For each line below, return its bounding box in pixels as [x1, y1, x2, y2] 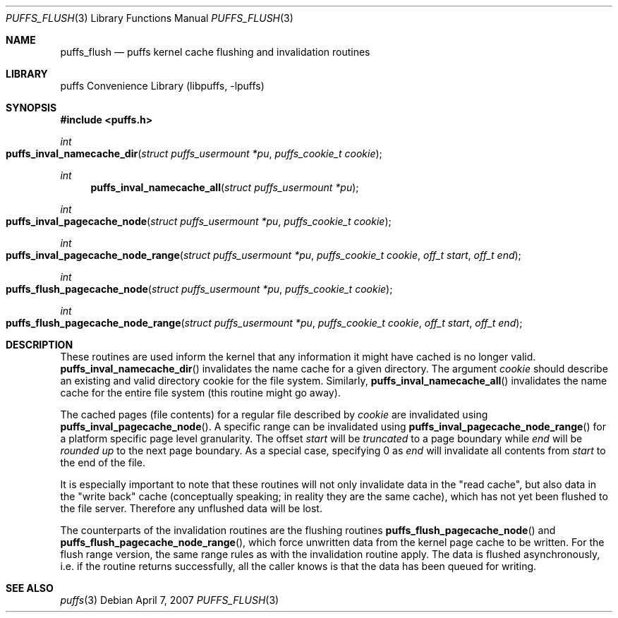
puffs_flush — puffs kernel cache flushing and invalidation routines [60, 46, 370, 58]
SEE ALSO [6, 582, 54, 594]
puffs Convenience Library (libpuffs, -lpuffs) [60, 80, 265, 92]
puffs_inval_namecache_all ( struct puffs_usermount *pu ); [90, 181, 359, 193]
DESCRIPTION [6, 339, 73, 351]
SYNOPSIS [6, 102, 57, 114]
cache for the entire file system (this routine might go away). [60, 387, 341, 399]
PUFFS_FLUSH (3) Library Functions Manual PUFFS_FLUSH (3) [6, 12, 293, 24]
